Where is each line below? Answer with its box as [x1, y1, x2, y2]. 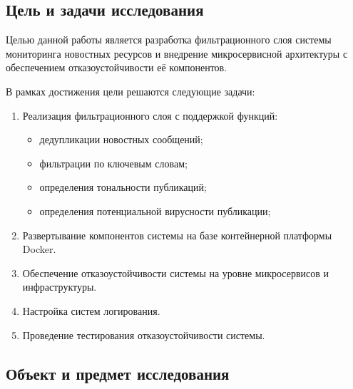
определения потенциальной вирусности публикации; [39, 203, 271, 218]
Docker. [22, 242, 56, 256]
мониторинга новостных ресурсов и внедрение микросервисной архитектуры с [6, 46, 348, 61]
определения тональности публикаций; [39, 180, 207, 194]
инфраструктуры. [22, 279, 97, 294]
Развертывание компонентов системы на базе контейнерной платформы [22, 227, 332, 242]
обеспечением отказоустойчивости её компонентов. [6, 60, 227, 75]
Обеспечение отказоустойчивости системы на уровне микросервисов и [22, 265, 329, 280]
